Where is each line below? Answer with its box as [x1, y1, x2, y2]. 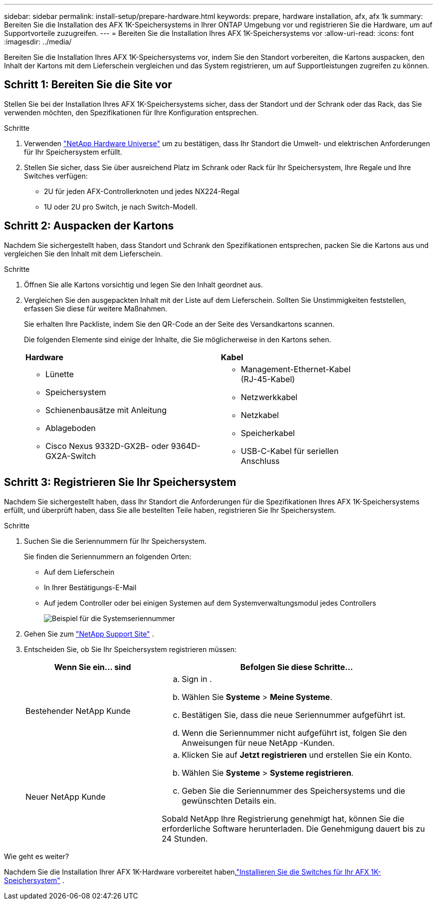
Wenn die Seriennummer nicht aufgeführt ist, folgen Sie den [182, 727, 407, 738]
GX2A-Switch [45, 451, 96, 461]
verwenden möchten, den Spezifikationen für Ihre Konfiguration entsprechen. [4, 108, 258, 117]
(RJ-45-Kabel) [240, 374, 295, 384]
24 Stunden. [162, 833, 208, 844]
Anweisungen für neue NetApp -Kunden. [182, 737, 335, 748]
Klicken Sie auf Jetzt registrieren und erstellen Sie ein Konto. [182, 749, 412, 760]
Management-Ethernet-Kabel [240, 364, 351, 374]
